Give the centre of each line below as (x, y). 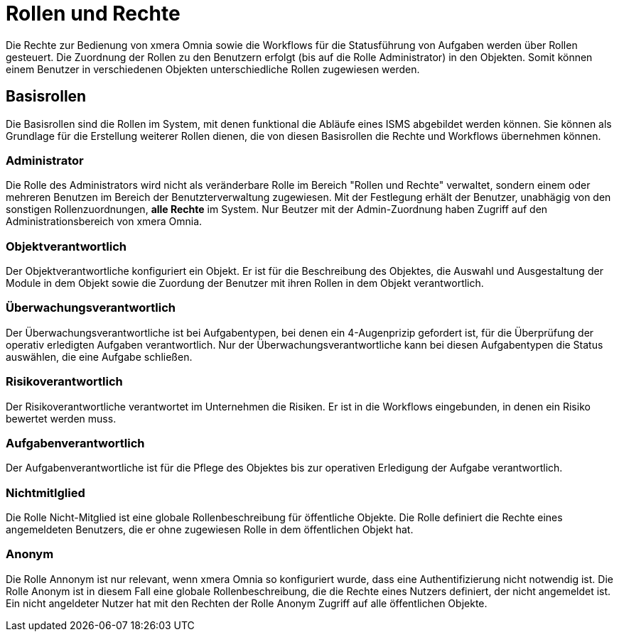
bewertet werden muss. (61, 418)
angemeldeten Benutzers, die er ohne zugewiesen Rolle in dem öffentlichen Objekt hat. (210, 530)
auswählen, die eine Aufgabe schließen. (99, 356)
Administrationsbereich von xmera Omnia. (104, 222)
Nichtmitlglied (45, 492)
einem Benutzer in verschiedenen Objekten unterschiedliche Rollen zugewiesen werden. (213, 69)
